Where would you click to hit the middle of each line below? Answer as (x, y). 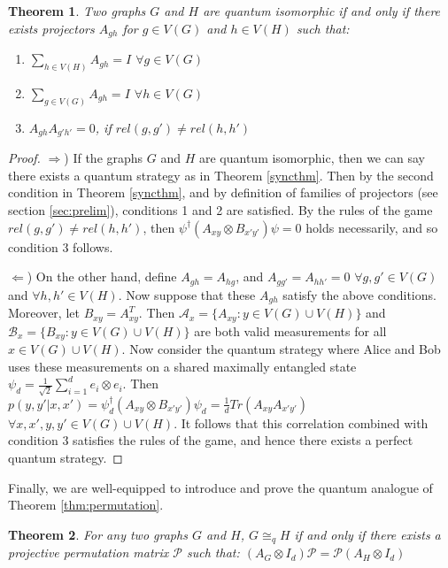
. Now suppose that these (187, 294)
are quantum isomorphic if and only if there (322, 11)
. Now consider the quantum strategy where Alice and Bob (281, 349)
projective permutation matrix (89, 553)
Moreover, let (44, 313)
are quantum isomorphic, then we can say (312, 158)
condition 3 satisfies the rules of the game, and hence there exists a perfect (211, 440)
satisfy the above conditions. (359, 294)
